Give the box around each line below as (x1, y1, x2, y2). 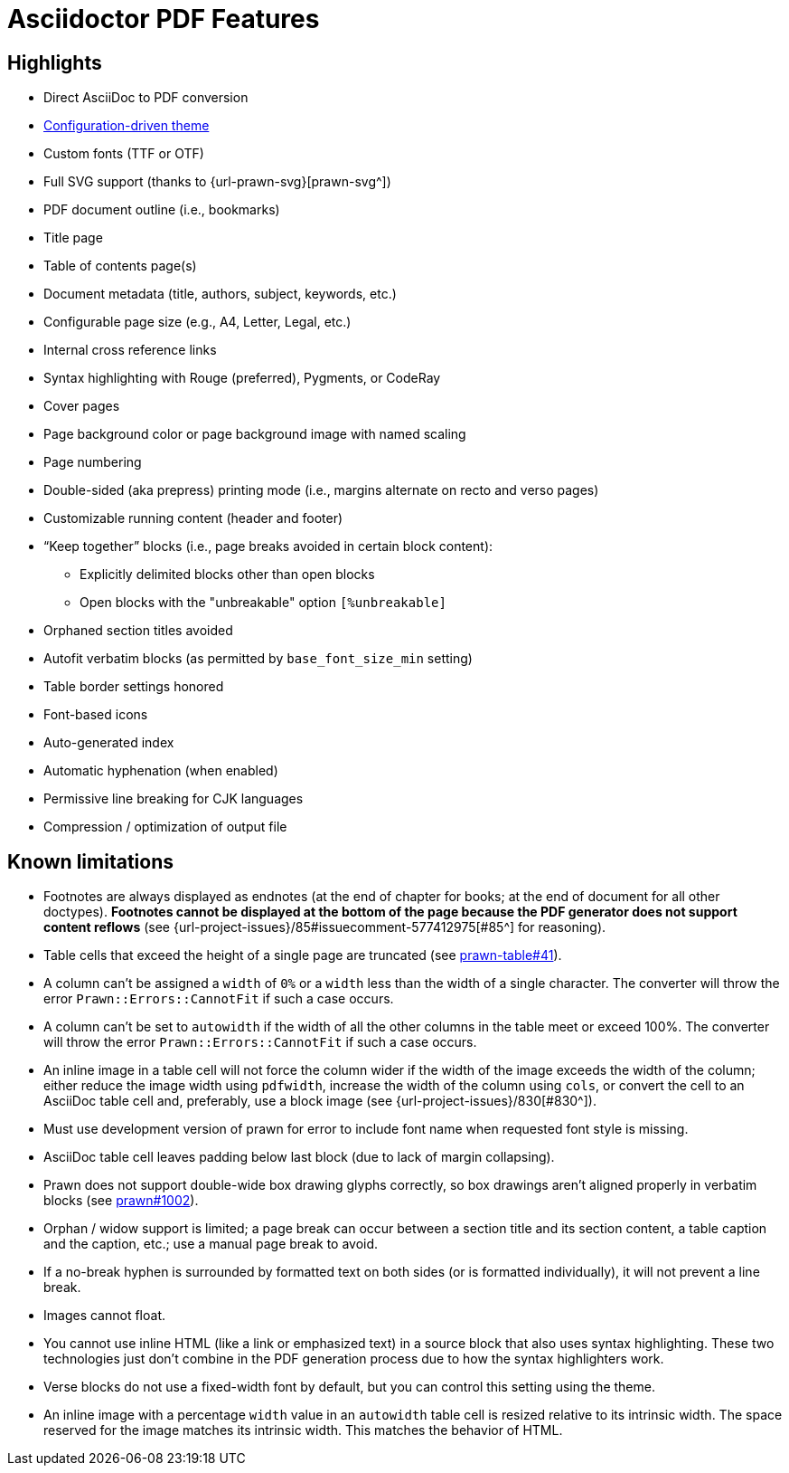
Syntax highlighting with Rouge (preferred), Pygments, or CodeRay (43, 370, 441, 386)
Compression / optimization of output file (43, 819, 287, 835)
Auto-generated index (43, 735, 174, 751)
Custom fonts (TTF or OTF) (43, 146, 204, 162)
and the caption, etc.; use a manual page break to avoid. (43, 1236, 379, 1252)
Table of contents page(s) (43, 258, 197, 274)
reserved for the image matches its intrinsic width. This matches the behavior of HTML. (43, 1422, 563, 1439)
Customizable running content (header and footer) (43, 510, 343, 527)
